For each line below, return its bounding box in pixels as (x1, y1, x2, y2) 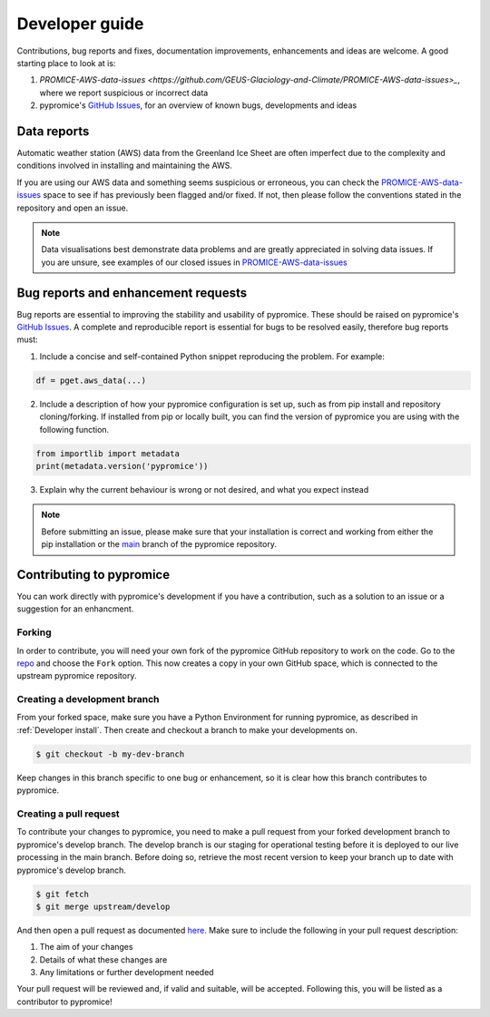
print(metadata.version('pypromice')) (35, 461, 209, 471)
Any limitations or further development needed (39, 967, 214, 978)
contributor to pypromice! (16, 996, 113, 1007)
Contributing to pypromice (16, 567, 171, 582)
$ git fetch (35, 889, 90, 899)
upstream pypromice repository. (16, 670, 137, 681)
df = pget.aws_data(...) (35, 375, 147, 386)
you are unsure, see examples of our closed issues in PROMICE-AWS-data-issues (41, 257, 348, 268)
